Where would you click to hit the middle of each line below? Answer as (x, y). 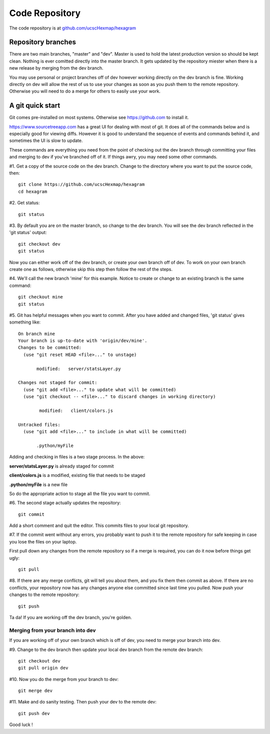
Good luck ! (21, 724)
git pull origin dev (43, 668)
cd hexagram (33, 191)
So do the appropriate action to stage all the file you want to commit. (80, 493)
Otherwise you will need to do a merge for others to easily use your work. (85, 91)
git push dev (34, 713)
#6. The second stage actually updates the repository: (65, 503)
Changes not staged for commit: (58, 383)
